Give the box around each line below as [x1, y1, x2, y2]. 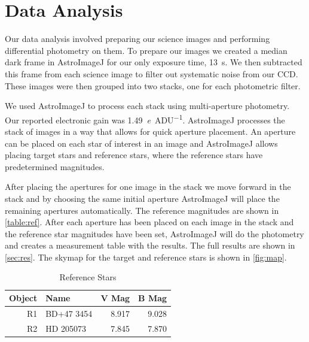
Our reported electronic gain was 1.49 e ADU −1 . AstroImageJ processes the [5, 111, 285, 126]
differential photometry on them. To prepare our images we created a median [5, 44, 287, 56]
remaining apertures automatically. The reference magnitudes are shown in [5, 204, 279, 216]
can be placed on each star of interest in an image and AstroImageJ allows [5, 137, 278, 149]
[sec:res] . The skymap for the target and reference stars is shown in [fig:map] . [5, 250, 287, 263]
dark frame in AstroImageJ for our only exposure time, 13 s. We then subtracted [5, 56, 302, 68]
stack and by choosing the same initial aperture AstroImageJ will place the [5, 192, 280, 204]
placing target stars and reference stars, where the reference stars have [5, 149, 263, 161]
